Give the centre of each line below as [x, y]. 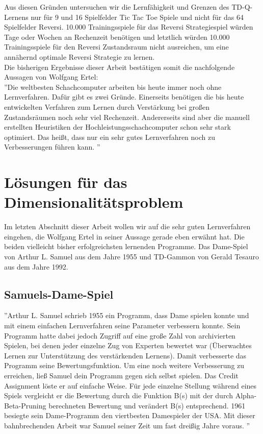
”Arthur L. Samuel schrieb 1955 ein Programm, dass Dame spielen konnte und [127, 315]
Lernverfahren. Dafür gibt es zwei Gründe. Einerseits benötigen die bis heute [124, 97]
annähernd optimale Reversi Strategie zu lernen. [80, 56]
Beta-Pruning [25, 405]
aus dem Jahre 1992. [36, 266]
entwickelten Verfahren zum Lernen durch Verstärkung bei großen [107, 106]
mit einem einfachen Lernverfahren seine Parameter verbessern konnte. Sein [122, 325]
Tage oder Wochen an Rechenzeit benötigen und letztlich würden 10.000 [117, 37]
